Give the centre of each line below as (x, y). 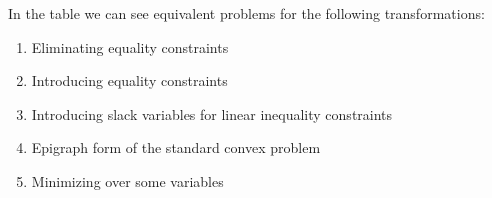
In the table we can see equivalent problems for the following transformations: (246, 13)
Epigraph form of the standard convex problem (176, 147)
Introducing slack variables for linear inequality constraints (212, 113)
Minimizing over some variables (127, 180)
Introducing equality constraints (129, 80)
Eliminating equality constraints (130, 46)
